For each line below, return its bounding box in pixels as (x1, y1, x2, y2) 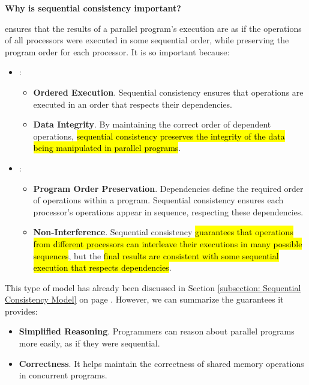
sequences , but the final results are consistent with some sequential (33, 249, 279, 262)
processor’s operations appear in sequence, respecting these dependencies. (33, 205, 304, 218)
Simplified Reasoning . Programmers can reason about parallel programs (19, 325, 295, 337)
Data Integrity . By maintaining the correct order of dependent (33, 118, 271, 131)
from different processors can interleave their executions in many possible (33, 237, 302, 250)
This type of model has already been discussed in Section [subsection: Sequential (5, 281, 301, 294)
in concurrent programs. (19, 369, 107, 381)
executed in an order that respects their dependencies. (33, 97, 232, 110)
